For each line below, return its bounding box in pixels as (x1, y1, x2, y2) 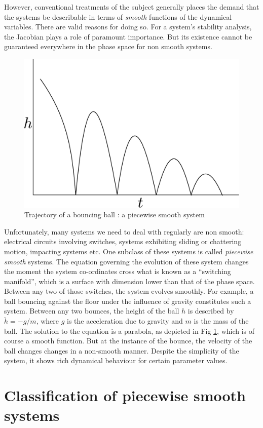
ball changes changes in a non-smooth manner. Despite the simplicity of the (4, 345, 239, 356)
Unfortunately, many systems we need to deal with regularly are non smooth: (4, 226, 244, 237)
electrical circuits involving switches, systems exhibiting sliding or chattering (4, 236, 242, 247)
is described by (187, 305, 234, 316)
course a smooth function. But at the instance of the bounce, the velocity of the (4, 335, 252, 346)
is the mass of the (194, 316, 249, 326)
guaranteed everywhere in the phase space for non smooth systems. (4, 41, 212, 52)
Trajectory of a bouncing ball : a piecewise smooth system (24, 209, 205, 220)
